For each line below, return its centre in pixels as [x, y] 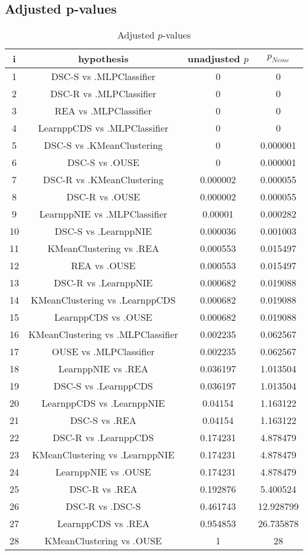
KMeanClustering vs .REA [103, 248]
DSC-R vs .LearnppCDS [103, 438]
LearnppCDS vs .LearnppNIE [103, 403]
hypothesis [103, 59]
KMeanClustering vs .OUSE [103, 541]
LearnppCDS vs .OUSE [103, 317]
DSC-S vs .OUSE [103, 162]
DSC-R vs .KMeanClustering [103, 180]
